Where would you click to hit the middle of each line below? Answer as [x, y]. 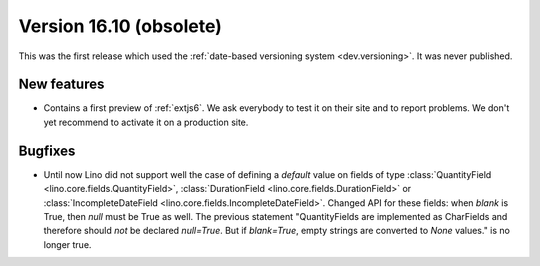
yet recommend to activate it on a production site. [146, 122]
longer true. [67, 244]
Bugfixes [47, 150]
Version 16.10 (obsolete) [120, 26]
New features [61, 84]
